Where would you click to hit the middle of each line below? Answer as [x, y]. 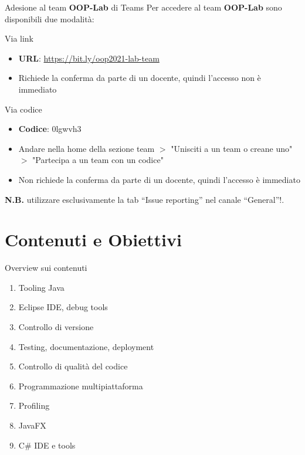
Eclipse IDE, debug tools [63, 307]
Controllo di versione [56, 327]
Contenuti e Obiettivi [93, 240]
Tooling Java [41, 287]
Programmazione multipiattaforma [81, 386]
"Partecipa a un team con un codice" [98, 160]
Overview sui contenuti [46, 268]
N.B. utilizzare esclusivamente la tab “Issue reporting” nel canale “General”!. [145, 199]
